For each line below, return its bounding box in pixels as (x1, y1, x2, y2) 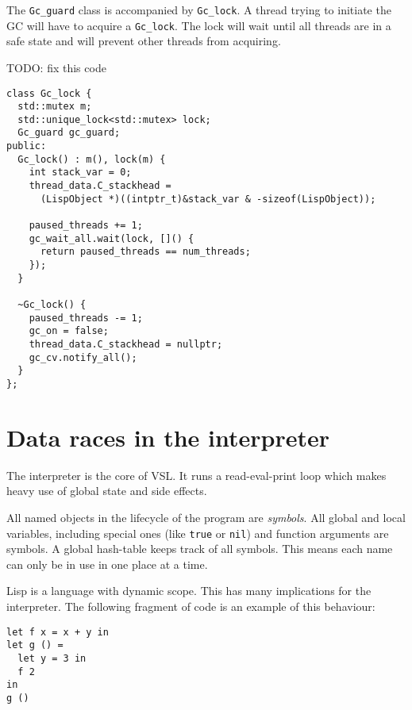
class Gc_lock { (6, 87, 92, 99)
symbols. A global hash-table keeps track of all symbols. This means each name (6, 540, 393, 557)
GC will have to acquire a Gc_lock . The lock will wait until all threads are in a (6, 17, 391, 33)
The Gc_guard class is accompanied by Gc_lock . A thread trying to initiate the (6, 2, 391, 17)
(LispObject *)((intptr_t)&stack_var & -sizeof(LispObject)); (40, 193, 376, 205)
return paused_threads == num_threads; (40, 246, 251, 258)
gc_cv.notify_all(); (29, 351, 137, 363)
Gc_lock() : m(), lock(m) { (17, 153, 166, 165)
